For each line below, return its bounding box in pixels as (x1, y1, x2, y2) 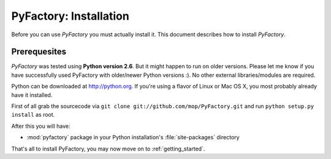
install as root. (11, 111, 55, 118)
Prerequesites (11, 47, 67, 57)
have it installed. (11, 91, 53, 98)
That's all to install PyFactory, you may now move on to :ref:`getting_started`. (11, 145, 205, 152)
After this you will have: (11, 122, 70, 130)
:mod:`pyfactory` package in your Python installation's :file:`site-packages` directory (26, 134, 240, 141)
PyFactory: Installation (11, 9, 130, 23)
